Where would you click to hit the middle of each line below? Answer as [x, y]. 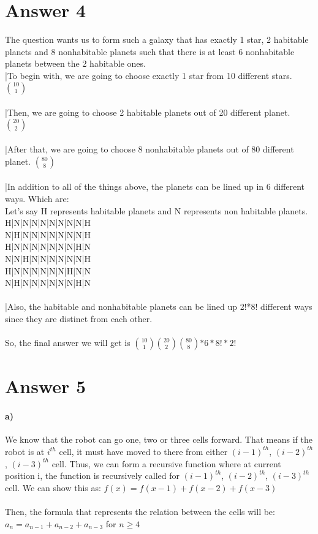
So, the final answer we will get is [68, 343]
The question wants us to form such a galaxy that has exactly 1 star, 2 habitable [157, 39]
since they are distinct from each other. [79, 318]
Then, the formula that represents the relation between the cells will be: [140, 511]
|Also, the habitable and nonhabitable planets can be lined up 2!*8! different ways [159, 306]
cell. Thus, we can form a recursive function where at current [166, 463]
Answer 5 [46, 386]
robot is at [25, 451]
